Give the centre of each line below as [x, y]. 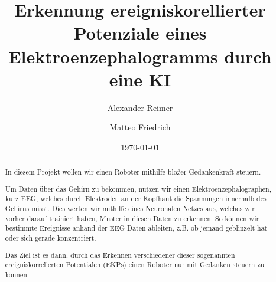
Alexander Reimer [140, 107]
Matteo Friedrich [140, 127]
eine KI [140, 79]
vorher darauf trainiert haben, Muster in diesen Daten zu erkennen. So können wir [132, 218]
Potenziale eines [140, 33]
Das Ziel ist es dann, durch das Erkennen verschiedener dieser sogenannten [120, 255]
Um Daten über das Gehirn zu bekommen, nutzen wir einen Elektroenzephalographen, [138, 188]
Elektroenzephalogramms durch [140, 56]
